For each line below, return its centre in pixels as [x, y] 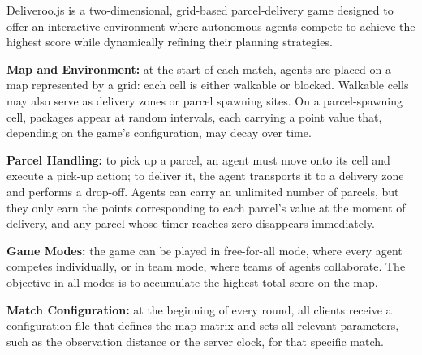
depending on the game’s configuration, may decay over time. [159, 133]
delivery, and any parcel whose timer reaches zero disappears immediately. [191, 223]
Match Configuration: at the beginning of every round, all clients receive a [199, 309]
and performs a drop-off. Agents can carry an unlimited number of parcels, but [203, 191]
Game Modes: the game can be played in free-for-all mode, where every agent [205, 250]
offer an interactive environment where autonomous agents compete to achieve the [211, 26]
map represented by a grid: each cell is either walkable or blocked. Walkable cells [208, 85]
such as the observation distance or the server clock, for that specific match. [195, 341]
